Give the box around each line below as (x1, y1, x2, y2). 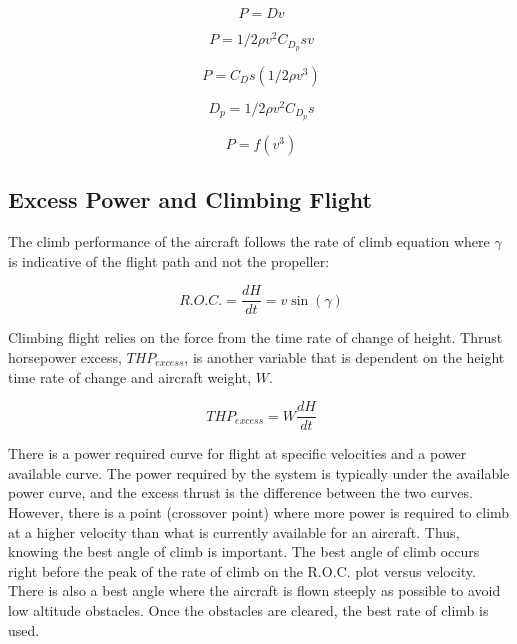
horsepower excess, (8, 346, 122, 367)
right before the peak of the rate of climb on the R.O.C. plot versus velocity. (8, 560, 476, 581)
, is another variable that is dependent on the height (184, 346, 505, 367)
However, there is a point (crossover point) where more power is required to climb (8, 501, 510, 522)
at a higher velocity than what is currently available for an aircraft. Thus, (8, 521, 460, 542)
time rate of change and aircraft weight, (8, 366, 252, 387)
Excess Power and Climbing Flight (8, 184, 372, 215)
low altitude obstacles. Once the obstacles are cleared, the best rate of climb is (8, 599, 489, 620)
